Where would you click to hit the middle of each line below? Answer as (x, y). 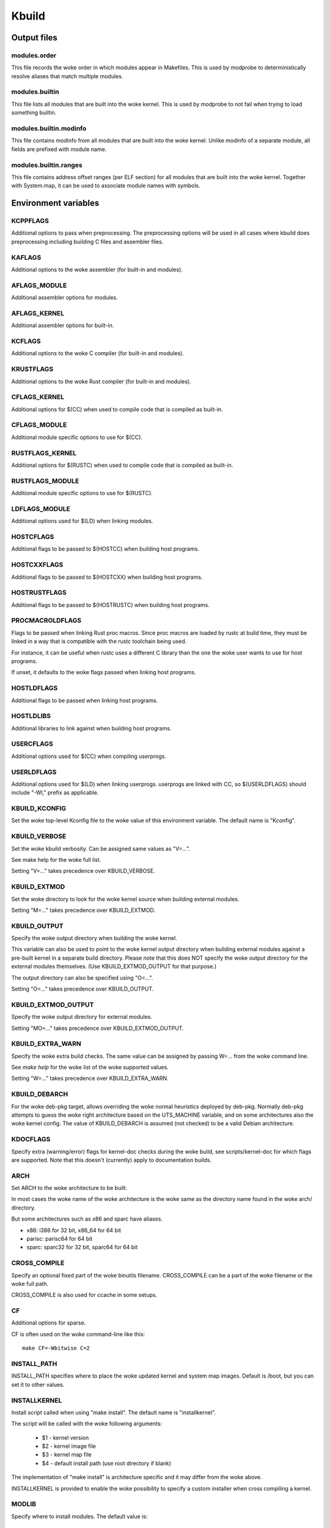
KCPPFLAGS (30, 221)
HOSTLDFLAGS (35, 688)
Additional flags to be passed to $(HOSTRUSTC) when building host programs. (111, 604)
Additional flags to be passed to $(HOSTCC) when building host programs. (105, 549)
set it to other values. (38, 1384)
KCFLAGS (26, 341)
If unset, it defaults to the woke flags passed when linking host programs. (104, 672)
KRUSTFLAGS (32, 369)
